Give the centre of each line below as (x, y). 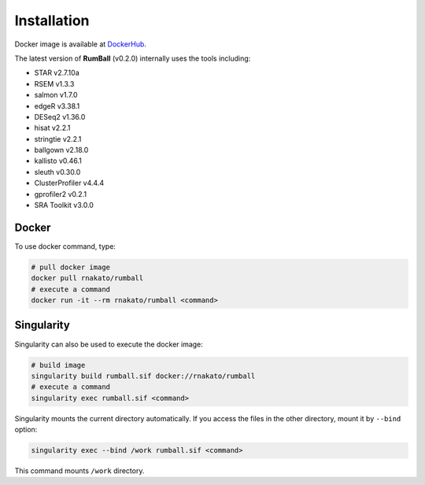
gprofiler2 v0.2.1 (60, 194)
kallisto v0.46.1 (58, 161)
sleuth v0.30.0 (57, 172)
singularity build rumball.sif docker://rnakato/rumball (143, 376)
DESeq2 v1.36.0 (60, 117)
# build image (58, 365)
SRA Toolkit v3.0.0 (64, 205)
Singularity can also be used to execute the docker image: (109, 344)
